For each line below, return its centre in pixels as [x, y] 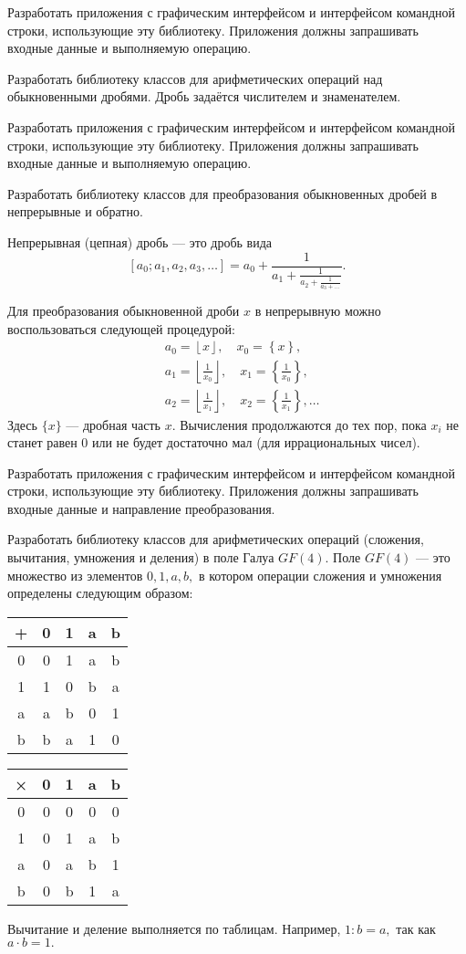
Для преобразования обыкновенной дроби [124, 311]
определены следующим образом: [100, 593]
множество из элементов [75, 575]
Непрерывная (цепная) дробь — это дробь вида [140, 241]
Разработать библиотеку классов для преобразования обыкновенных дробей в [223, 193]
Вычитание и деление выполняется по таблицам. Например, [174, 928]
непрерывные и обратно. [75, 211]
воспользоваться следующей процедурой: [121, 328]
